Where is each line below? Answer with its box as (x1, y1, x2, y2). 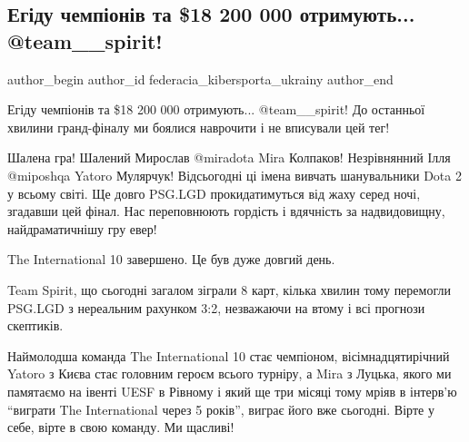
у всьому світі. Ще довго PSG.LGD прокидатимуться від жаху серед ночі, (7, 183, 421, 202)
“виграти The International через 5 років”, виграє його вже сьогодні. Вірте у (7, 399, 434, 418)
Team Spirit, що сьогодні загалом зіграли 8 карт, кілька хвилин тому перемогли (7, 280, 451, 299)
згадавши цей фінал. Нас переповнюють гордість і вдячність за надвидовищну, (7, 201, 445, 221)
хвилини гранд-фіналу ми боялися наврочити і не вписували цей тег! (7, 117, 390, 136)
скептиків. (7, 316, 64, 335)
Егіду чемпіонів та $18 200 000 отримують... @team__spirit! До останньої (7, 100, 425, 119)
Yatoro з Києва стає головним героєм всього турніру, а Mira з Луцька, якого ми (7, 364, 452, 383)
